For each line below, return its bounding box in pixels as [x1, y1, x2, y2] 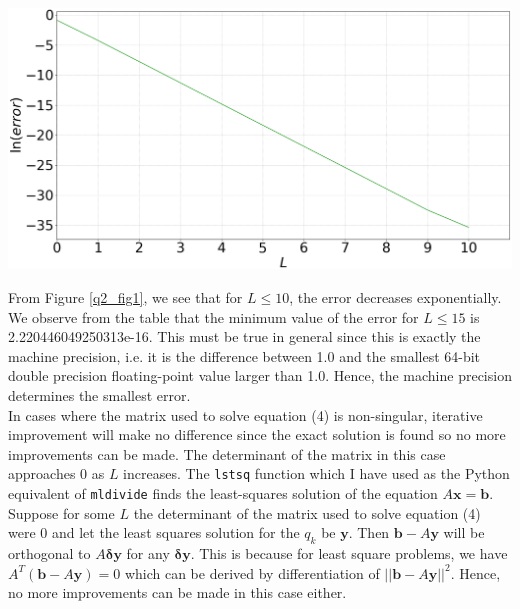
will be [443, 522, 485, 543]
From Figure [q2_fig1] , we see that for [8, 286, 243, 307]
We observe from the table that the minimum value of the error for [8, 306, 419, 327]
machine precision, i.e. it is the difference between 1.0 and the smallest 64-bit [8, 345, 481, 366]
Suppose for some [8, 502, 115, 523]
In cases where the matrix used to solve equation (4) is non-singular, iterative [8, 404, 483, 425]
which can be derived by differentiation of [124, 562, 380, 583]
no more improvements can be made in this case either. [8, 582, 347, 603]
